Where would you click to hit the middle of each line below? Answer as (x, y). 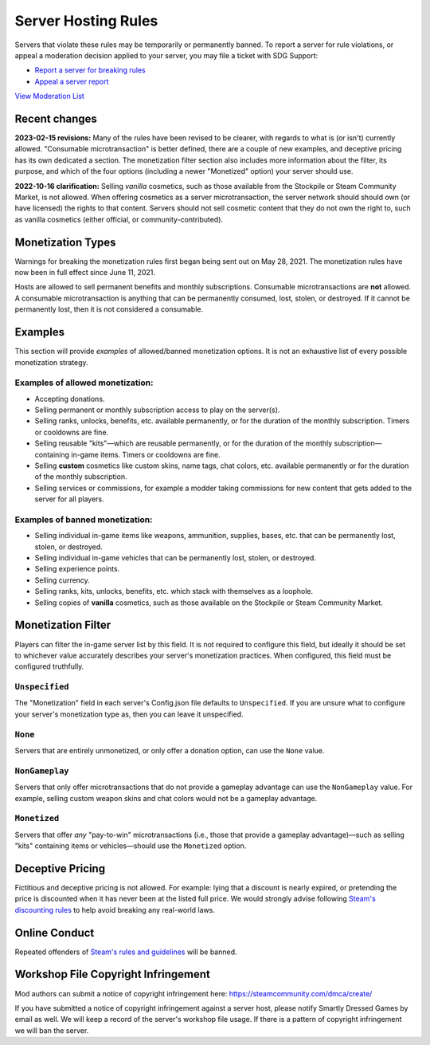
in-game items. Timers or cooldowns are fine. (146, 454)
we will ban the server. (52, 1030)
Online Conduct (55, 933)
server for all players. (70, 499)
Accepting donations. (70, 399)
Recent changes (56, 118)
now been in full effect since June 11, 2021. (85, 273)
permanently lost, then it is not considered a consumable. (109, 309)
